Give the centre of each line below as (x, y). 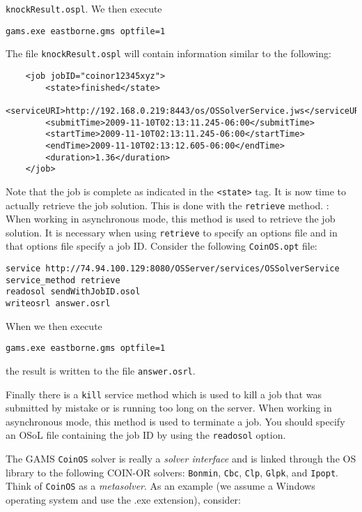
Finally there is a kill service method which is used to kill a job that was (164, 394)
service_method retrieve (63, 280)
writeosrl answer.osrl (58, 304)
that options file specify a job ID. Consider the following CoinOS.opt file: (162, 246)
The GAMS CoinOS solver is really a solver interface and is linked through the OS (181, 459)
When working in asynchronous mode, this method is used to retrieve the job (171, 219)
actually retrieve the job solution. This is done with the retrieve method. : (167, 205)
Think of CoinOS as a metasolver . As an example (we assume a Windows (160, 486)
